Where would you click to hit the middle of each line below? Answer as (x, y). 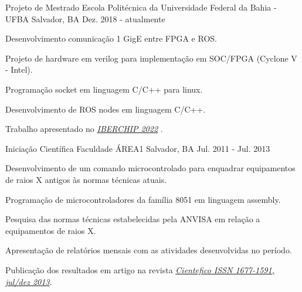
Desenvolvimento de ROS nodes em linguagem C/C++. (106, 109)
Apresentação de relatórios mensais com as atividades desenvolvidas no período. (149, 250)
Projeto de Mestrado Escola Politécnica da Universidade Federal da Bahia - (141, 7)
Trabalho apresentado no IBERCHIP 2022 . (84, 129)
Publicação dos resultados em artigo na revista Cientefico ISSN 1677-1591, (140, 269)
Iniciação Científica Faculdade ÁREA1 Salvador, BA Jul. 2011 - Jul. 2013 (138, 148)
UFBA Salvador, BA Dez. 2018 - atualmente (85, 18)
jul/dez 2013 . (29, 281)
